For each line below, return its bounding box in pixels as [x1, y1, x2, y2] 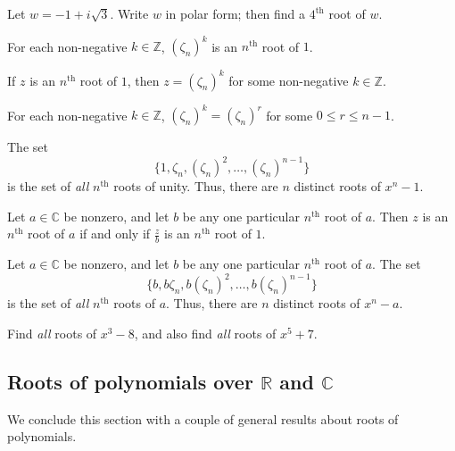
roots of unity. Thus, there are [113, 177, 278, 196]
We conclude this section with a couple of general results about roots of [7, 409, 399, 428]
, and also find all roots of [134, 323, 277, 342]
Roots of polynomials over [7, 367, 253, 395]
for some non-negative [228, 71, 349, 89]
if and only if [79, 224, 151, 243]
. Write [110, 4, 149, 22]
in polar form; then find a [165, 4, 306, 22]
